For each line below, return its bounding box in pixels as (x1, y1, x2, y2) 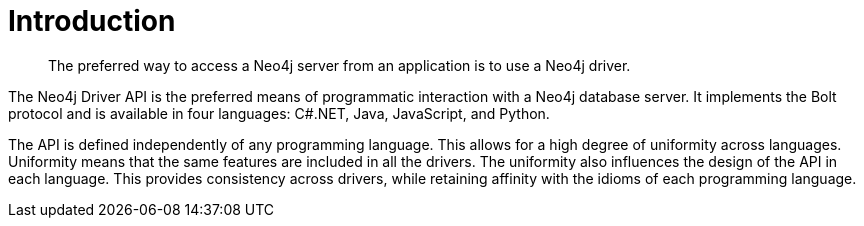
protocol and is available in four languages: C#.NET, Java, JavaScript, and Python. (8, 104, 550, 122)
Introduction (8, 4, 176, 38)
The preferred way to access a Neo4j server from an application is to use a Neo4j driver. (48, 56, 631, 74)
